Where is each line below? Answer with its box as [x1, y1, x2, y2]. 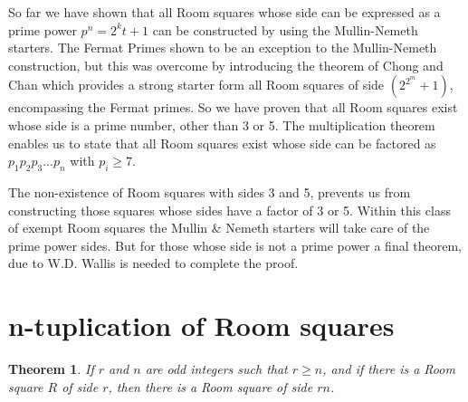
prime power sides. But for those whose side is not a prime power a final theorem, [8, 235, 462, 254]
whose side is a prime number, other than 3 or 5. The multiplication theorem [8, 115, 435, 134]
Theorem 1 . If [8, 359, 94, 378]
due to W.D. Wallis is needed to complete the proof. [8, 254, 299, 273]
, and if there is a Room [322, 359, 455, 378]
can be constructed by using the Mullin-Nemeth [152, 20, 418, 39]
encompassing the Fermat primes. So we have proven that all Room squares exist [8, 98, 458, 117]
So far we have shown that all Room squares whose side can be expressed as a [8, 3, 441, 21]
